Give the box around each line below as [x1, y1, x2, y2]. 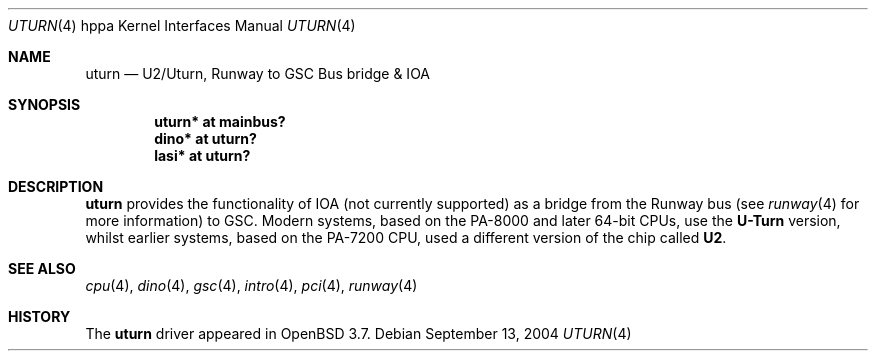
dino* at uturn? [154, 130, 257, 147]
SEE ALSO [8, 260, 76, 277]
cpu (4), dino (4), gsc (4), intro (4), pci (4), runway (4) [85, 277, 418, 294]
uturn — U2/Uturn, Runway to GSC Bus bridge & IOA [85, 65, 431, 82]
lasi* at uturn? [154, 147, 251, 164]
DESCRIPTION [8, 178, 104, 195]
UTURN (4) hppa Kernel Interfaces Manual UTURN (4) [8, 17, 356, 34]
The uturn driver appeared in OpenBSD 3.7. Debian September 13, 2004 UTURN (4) [85, 325, 632, 342]
